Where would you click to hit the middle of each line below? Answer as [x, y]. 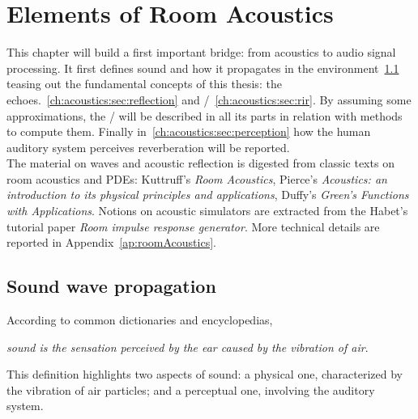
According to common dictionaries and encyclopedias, [140, 320]
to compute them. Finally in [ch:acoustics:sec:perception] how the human [189, 131]
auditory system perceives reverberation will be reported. [148, 147]
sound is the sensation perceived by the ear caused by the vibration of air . [188, 347]
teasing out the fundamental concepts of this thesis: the [144, 84]
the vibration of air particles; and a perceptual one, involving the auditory [191, 389]
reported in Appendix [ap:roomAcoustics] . [111, 242]
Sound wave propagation [111, 286]
